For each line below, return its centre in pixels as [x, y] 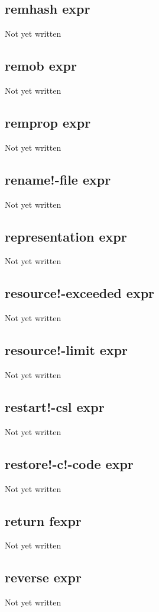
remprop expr [48, 122]
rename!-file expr [58, 179]
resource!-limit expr [66, 350]
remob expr [41, 66]
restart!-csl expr [55, 406]
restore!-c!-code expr [69, 463]
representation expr [66, 236]
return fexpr [43, 520]
